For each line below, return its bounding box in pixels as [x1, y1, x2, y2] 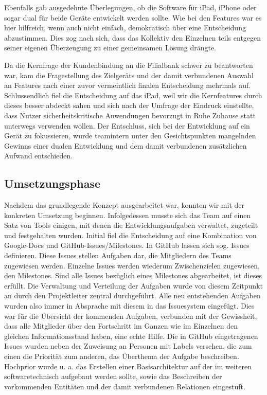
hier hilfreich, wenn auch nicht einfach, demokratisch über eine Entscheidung [4, 22, 246, 33]
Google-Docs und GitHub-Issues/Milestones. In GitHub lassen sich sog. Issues [4, 240, 250, 250]
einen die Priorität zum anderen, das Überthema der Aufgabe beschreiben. [4, 351, 239, 362]
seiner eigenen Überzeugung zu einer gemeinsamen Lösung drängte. [4, 42, 217, 53]
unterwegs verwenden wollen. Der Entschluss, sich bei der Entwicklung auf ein [4, 120, 250, 131]
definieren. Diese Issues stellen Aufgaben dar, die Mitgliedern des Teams [4, 250, 232, 261]
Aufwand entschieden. [4, 150, 73, 161]
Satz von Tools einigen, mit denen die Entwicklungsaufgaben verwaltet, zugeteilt [4, 220, 258, 230]
